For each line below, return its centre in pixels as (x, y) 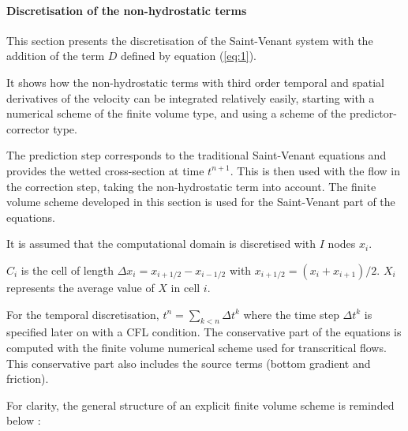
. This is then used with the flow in (315, 170)
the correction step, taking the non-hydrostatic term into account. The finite (191, 186)
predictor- (373, 113)
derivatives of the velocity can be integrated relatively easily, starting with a (191, 97)
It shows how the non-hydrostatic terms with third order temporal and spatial (195, 82)
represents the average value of (80, 287)
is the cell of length (67, 270)
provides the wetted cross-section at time (105, 170)
